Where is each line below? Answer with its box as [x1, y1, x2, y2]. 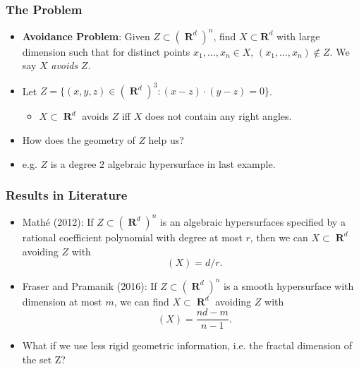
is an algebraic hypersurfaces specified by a [159, 214, 346, 229]
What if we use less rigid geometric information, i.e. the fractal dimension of [22, 338, 352, 353]
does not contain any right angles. [145, 109, 292, 123]
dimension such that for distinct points [22, 44, 190, 59]
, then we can [250, 229, 308, 244]
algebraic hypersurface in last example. [107, 156, 276, 171]
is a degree [50, 156, 97, 171]
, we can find [114, 294, 169, 308]
